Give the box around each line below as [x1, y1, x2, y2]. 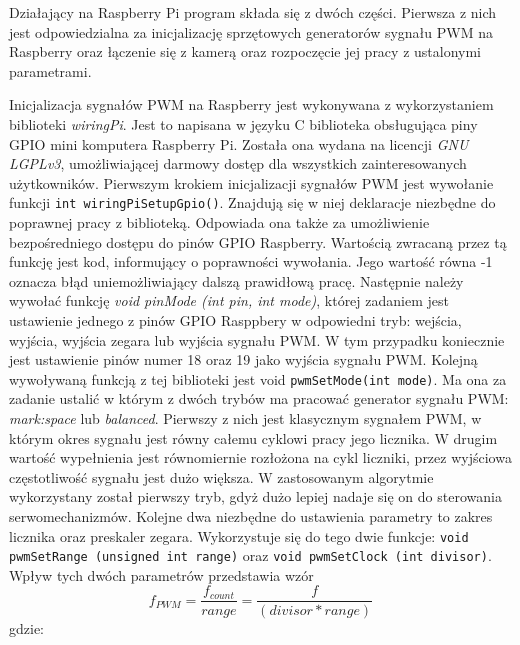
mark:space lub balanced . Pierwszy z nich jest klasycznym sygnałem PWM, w [9, 408, 482, 428]
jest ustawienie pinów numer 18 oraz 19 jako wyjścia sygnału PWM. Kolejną [9, 349, 478, 370]
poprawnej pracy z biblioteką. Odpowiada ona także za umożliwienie [9, 212, 430, 232]
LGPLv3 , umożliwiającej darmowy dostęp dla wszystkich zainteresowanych [9, 153, 467, 174]
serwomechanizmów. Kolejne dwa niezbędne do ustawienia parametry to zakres [9, 505, 493, 526]
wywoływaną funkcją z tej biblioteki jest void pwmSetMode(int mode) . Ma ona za [9, 368, 507, 389]
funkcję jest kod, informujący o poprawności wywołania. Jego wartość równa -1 [9, 251, 493, 272]
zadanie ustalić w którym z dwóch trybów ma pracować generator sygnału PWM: [9, 388, 509, 409]
